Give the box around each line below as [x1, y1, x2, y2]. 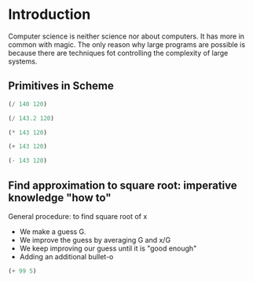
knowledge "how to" [8, 191, 112, 204]
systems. [8, 57, 38, 66]
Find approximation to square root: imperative [8, 178, 237, 192]
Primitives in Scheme [8, 79, 114, 93]
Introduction [8, 5, 91, 24]
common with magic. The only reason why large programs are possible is [8, 39, 246, 49]
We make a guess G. [19, 226, 86, 236]
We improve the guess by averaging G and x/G [19, 235, 171, 244]
